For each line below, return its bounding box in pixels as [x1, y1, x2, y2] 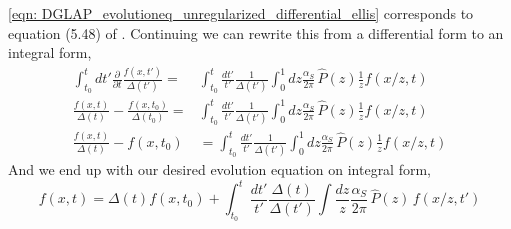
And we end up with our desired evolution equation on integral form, [8, 159, 431, 180]
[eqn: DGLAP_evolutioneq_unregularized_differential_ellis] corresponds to [8, 3, 474, 23]
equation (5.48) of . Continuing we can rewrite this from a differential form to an [8, 22, 504, 43]
